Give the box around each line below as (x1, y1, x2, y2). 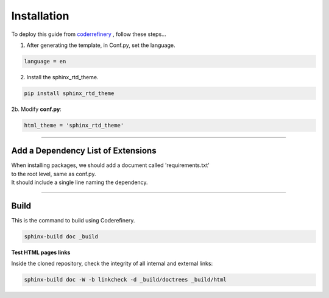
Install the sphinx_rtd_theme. (26, 73, 99, 80)
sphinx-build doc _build (24, 233, 99, 240)
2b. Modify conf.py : (11, 105, 62, 113)
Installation (11, 9, 69, 23)
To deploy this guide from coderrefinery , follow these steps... (11, 30, 167, 38)
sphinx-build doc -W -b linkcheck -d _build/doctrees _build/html (24, 276, 227, 283)
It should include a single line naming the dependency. (11, 179, 149, 186)
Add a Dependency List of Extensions (11, 146, 157, 156)
